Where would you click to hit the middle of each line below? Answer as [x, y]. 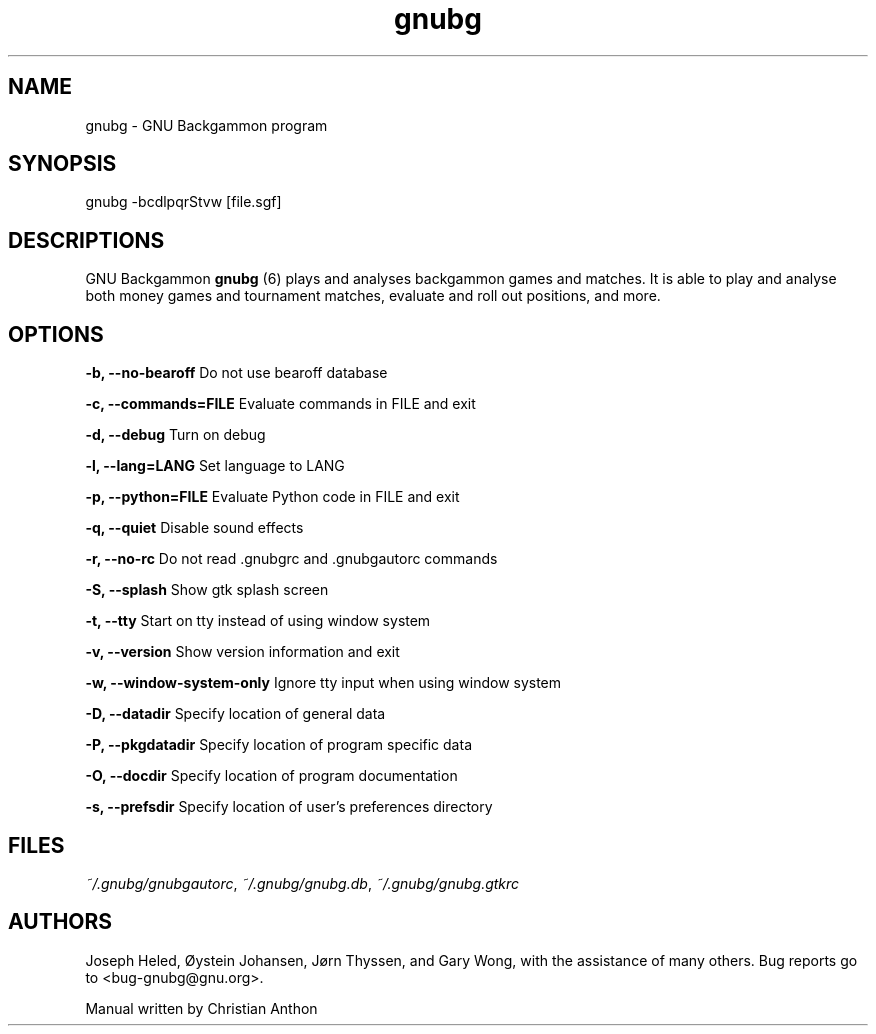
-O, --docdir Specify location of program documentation [271, 776]
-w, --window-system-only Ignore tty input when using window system [323, 683]
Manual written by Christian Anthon [201, 1008]
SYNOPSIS [62, 164]
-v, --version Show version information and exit [242, 652]
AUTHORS [60, 922]
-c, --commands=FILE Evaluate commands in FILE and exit [280, 404]
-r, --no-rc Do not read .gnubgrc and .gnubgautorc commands [291, 559]
